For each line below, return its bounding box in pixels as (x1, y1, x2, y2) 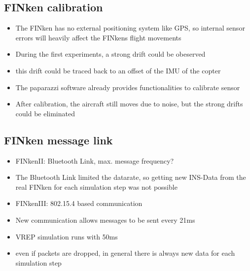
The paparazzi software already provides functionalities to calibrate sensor (15, 82, 240, 92)
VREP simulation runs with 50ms (15, 231, 118, 241)
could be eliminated (15, 108, 75, 118)
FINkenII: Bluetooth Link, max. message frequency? (15, 155, 174, 166)
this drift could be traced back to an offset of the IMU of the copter (15, 65, 221, 75)
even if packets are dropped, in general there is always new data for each (15, 248, 235, 258)
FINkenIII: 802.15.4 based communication (15, 198, 143, 208)
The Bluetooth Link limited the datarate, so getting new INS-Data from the (15, 172, 246, 182)
